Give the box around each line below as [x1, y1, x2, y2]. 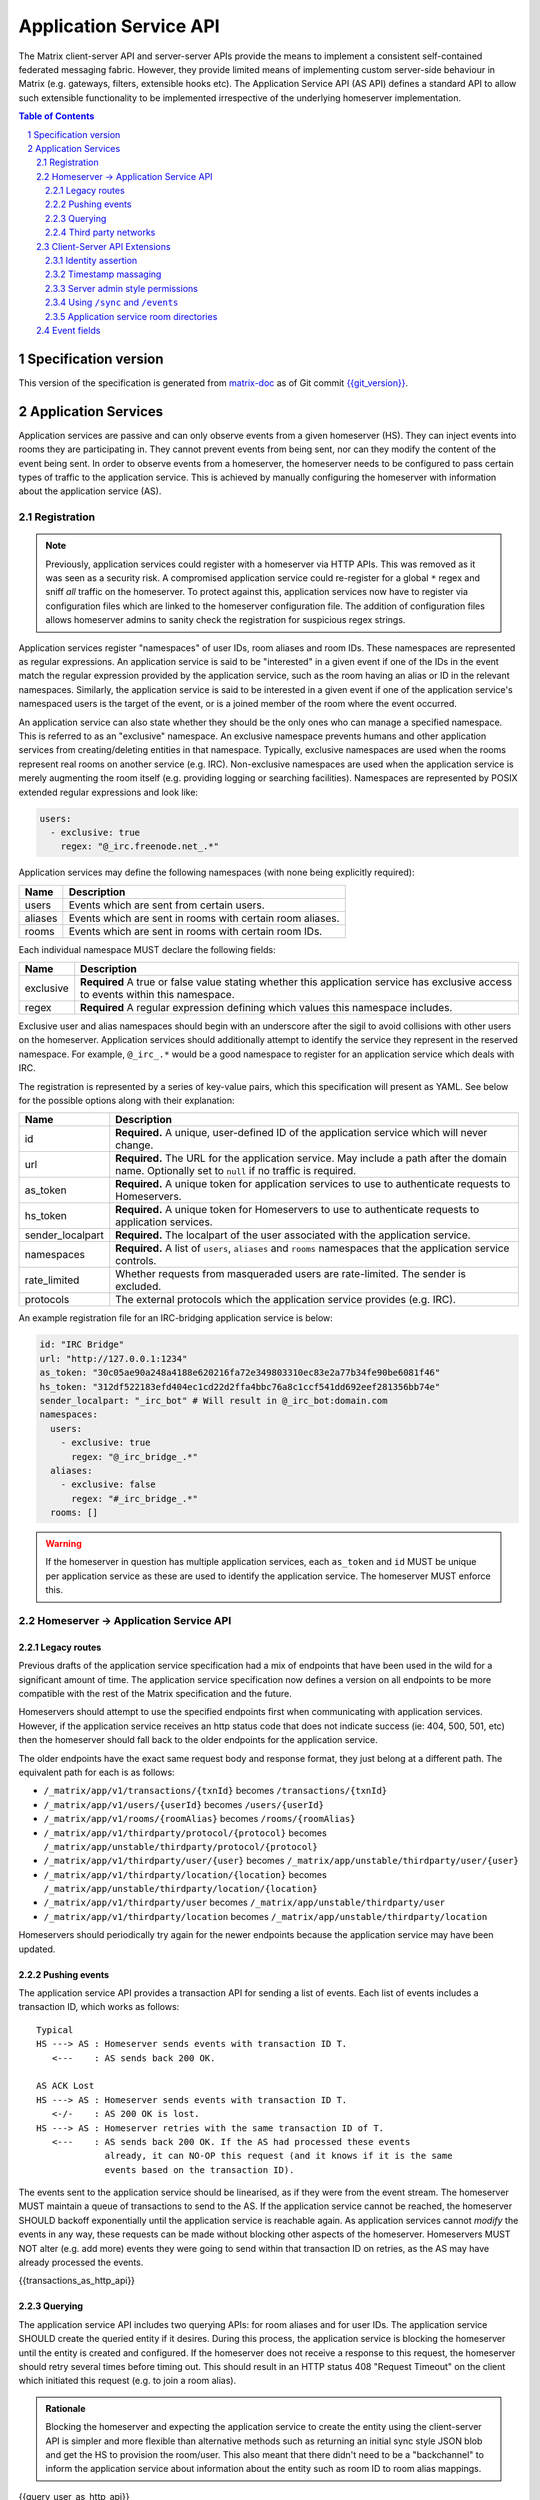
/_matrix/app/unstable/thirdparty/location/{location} [43, 1883, 319, 1895]
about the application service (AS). [18, 485, 162, 497]
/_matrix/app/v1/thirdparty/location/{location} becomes [43, 1868, 327, 1880]
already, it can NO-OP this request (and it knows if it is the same [104, 2150, 453, 2162]
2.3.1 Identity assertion [45, 255, 138, 267]
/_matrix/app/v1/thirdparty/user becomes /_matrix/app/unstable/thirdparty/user [43, 1896, 445, 1909]
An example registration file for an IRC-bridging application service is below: [18, 1312, 334, 1324]
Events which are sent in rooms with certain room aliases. [68, 911, 340, 925]
